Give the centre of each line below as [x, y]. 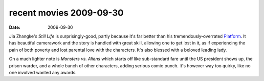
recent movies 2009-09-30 [66, 13]
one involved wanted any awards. [43, 72]
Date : [15, 27]
